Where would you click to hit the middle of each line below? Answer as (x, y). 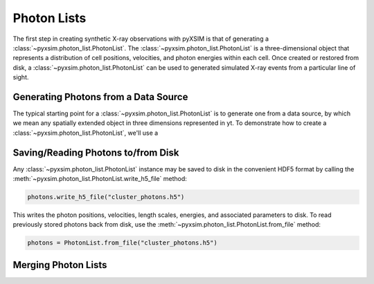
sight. (21, 77)
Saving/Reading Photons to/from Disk (96, 152)
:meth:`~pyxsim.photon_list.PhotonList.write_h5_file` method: (100, 179)
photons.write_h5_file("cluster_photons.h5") (106, 197)
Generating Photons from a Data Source (100, 97)
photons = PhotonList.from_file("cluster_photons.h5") (122, 243)
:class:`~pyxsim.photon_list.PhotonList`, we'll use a (86, 133)
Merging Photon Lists (60, 265)
